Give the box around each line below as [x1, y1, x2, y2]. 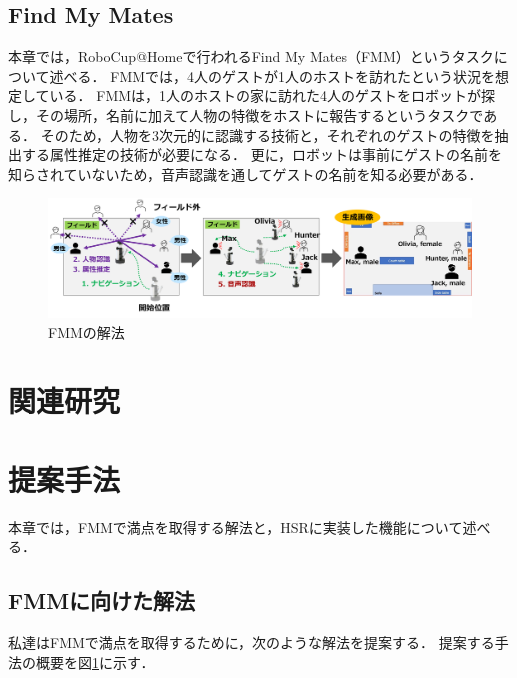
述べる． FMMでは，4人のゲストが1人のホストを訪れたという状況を [49, 65, 496, 86]
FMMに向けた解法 [8, 585, 196, 616]
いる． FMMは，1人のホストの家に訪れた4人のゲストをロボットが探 [49, 85, 496, 106]
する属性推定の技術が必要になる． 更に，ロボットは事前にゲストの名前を [21, 144, 502, 165]
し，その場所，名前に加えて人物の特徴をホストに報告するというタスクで [8, 104, 484, 125]
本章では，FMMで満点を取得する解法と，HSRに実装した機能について [8, 516, 463, 537]
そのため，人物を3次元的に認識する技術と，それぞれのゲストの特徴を [40, 124, 495, 145]
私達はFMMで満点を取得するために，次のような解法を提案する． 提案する [8, 632, 495, 653]
